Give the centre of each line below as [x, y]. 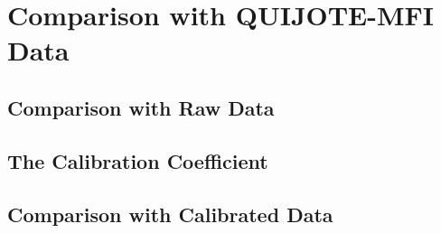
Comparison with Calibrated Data [170, 214]
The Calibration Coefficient [138, 160]
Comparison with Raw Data [141, 107]
